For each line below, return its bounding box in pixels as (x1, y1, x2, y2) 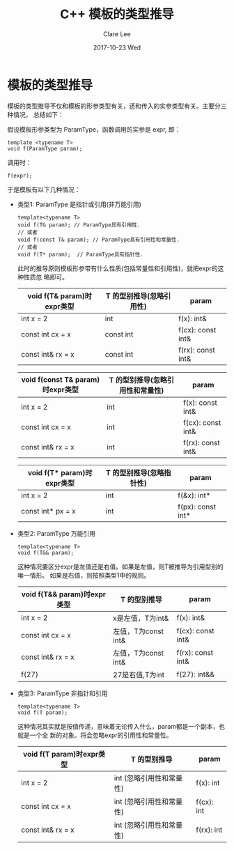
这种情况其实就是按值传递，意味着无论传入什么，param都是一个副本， (17, 722, 219, 730)
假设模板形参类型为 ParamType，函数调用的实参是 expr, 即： (7, 125, 181, 133)
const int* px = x (20, 506, 77, 516)
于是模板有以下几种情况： (7, 185, 81, 194)
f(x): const (183, 398, 217, 408)
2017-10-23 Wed (93, 43, 141, 52)
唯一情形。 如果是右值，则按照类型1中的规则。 (17, 571, 150, 579)
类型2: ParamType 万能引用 (17, 529, 96, 537)
